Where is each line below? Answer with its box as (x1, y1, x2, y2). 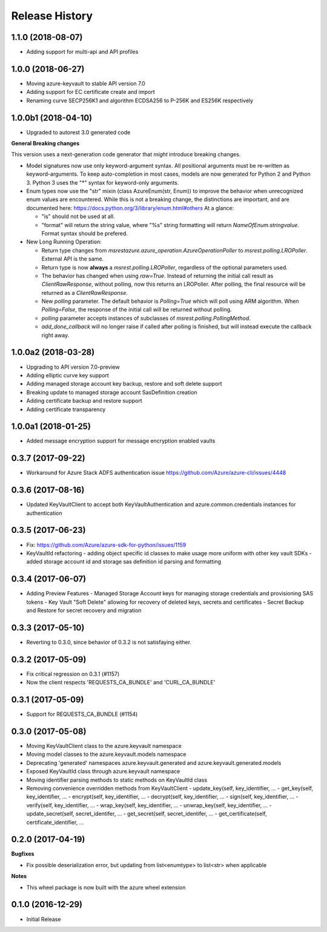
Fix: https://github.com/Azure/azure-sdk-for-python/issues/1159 (26, 541, 187, 548)
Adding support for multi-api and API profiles (26, 48, 139, 56)
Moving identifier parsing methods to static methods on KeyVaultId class (26, 776, 208, 784)
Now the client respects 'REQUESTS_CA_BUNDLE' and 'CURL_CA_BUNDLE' (26, 679, 216, 686)
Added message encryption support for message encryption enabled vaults (26, 437, 216, 445)
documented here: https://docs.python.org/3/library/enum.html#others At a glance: (26, 204, 234, 211)
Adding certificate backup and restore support (26, 397, 142, 405)
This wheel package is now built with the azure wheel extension (26, 884, 186, 891)
